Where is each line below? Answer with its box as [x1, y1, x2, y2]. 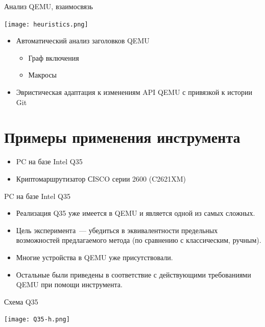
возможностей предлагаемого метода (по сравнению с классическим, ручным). [16, 235, 261, 245]
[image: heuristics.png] [4, 20, 88, 28]
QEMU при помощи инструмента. [16, 279, 123, 290]
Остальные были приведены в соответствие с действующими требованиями [16, 269, 251, 280]
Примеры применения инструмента [4, 127, 240, 147]
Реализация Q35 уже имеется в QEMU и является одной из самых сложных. [16, 208, 255, 218]
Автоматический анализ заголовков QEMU [16, 35, 150, 46]
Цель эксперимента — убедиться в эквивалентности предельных [16, 224, 218, 235]
